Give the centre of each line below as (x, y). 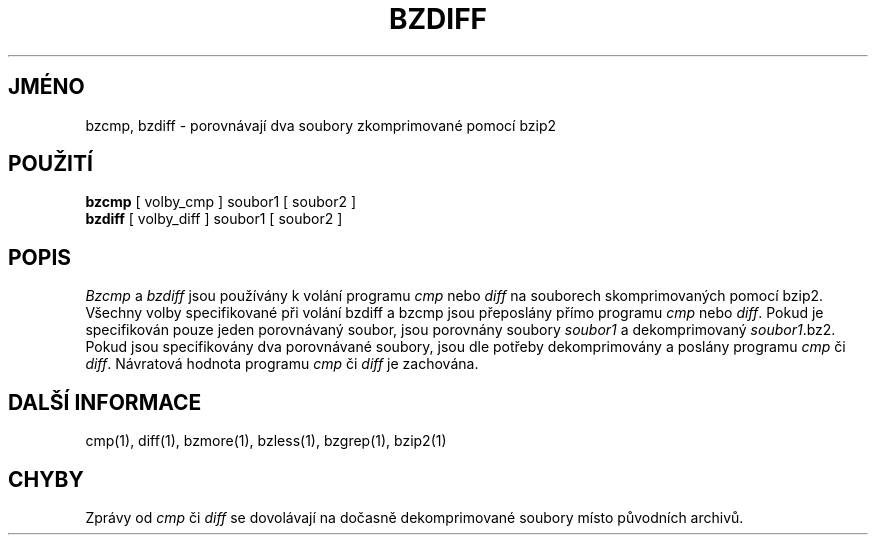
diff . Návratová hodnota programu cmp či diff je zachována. (282, 364)
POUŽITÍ (50, 164)
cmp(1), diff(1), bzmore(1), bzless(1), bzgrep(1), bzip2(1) (266, 441)
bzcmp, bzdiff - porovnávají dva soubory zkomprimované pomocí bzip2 (321, 125)
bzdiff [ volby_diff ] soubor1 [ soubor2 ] (214, 219)
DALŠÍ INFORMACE (105, 402)
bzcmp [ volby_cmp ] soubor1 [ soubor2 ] (220, 202)
